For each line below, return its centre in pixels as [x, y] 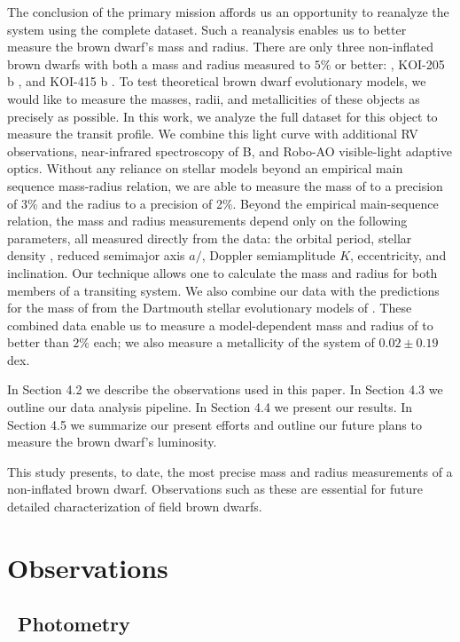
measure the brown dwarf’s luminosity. [112, 442]
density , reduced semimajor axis [96, 255]
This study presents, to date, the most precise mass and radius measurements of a [230, 471]
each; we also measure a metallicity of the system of [234, 342]
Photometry [74, 624]
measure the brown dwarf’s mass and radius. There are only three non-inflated [220, 47]
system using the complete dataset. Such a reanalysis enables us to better [207, 29]
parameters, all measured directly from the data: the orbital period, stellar [210, 238]
